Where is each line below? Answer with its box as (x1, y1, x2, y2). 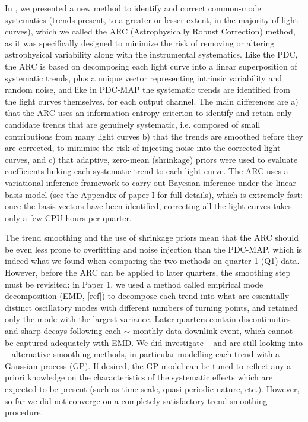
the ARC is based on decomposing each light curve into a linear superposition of (5, 59, 297, 72)
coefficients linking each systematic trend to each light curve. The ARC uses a (5, 165, 288, 177)
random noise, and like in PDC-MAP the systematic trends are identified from (5, 83, 290, 96)
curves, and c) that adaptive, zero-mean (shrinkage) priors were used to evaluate (5, 153, 298, 165)
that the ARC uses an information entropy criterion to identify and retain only (5, 106, 292, 119)
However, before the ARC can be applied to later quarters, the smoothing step (5, 266, 291, 279)
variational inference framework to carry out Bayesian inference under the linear (5, 176, 297, 188)
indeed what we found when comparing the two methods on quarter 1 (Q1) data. (5, 254, 300, 267)
